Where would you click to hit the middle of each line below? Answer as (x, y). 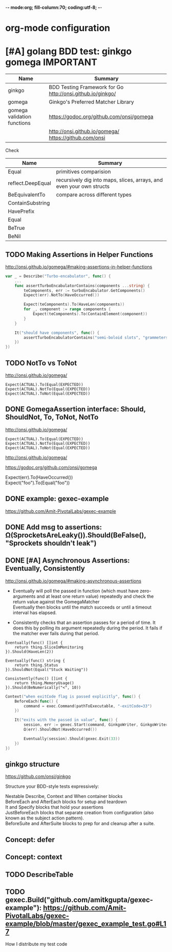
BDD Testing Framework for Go (86, 88)
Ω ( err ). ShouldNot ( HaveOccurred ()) (60, 730)
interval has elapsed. (35, 612)
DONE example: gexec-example (57, 499)
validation (20, 117)
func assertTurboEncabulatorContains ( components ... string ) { (82, 286)
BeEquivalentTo (27, 195)
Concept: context (34, 857)
